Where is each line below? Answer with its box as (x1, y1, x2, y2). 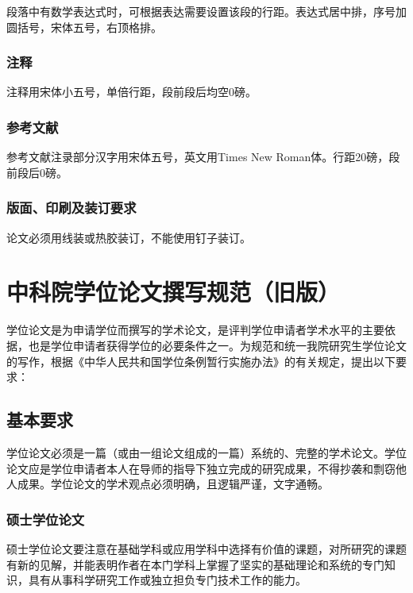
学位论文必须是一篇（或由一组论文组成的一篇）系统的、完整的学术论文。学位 (6, 444, 407, 460)
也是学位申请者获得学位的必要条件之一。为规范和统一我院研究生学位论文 (28, 337, 407, 353)
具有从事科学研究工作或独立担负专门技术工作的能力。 (28, 572, 307, 588)
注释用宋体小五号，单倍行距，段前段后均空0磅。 (6, 83, 257, 100)
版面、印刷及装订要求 (6, 198, 137, 218)
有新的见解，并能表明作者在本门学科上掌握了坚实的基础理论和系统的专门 (6, 556, 384, 572)
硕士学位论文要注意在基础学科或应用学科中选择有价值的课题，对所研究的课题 (6, 540, 407, 556)
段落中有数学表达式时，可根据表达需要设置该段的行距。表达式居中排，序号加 (6, 3, 407, 19)
